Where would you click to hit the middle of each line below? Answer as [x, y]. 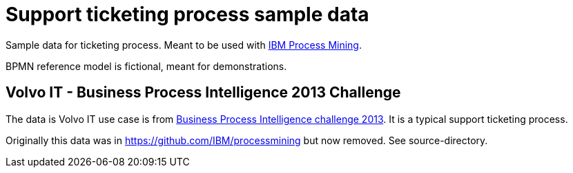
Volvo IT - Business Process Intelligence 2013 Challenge [203, 93]
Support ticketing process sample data [187, 14]
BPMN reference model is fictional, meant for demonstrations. [146, 66]
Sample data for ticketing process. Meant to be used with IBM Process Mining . [184, 45]
